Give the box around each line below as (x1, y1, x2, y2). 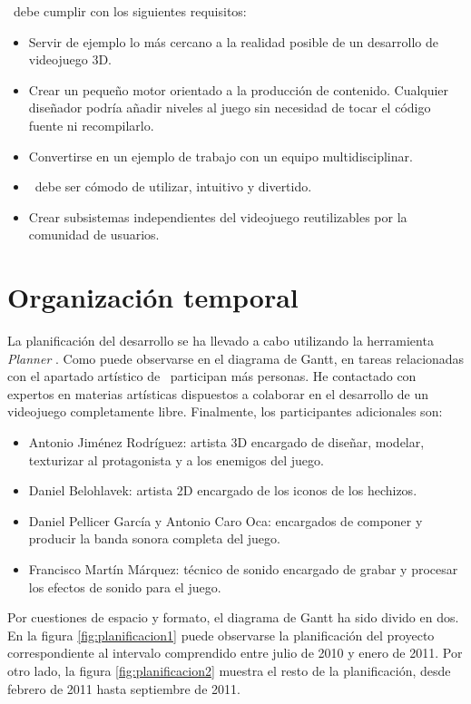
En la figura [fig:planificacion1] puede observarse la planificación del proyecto (7, 625, 435, 644)
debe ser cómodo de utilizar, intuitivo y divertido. (34, 177, 312, 196)
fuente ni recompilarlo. (28, 115, 154, 134)
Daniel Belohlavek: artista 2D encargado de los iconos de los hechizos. (28, 481, 417, 500)
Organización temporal (7, 279, 299, 316)
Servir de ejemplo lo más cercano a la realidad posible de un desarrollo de (28, 32, 438, 51)
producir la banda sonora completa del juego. (28, 529, 280, 548)
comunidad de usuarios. (28, 225, 160, 244)
